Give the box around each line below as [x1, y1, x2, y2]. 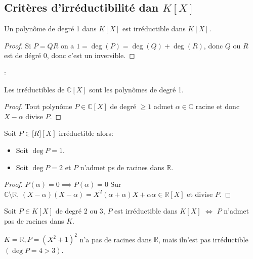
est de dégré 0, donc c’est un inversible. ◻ [4, 50, 135, 61]
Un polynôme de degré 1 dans [4, 23, 97, 34]
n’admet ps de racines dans [80, 162, 164, 172]
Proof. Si [4, 40, 31, 50]
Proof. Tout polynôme [4, 101, 72, 112]
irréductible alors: [59, 128, 113, 138]
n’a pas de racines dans [79, 234, 152, 244]
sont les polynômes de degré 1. [89, 84, 184, 94]
